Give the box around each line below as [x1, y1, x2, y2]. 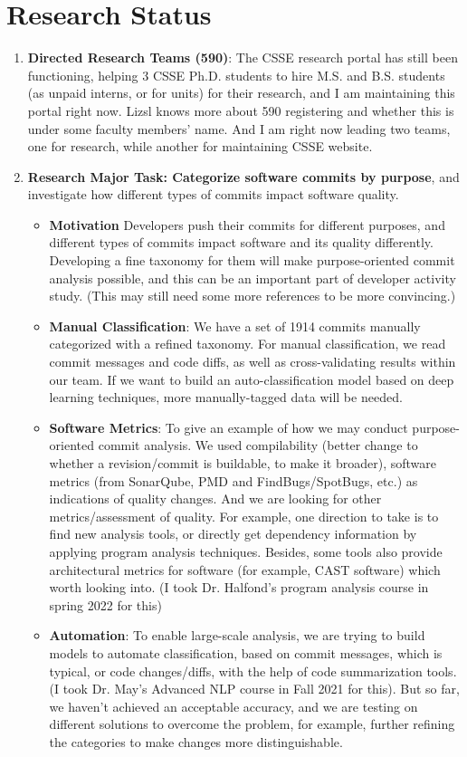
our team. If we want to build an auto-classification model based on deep [49, 369, 454, 388]
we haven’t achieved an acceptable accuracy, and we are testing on [49, 696, 418, 715]
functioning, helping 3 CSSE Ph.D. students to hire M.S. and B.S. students [27, 65, 445, 84]
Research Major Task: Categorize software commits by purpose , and [27, 167, 460, 186]
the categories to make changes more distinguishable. [49, 732, 343, 751]
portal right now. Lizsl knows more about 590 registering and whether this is [27, 101, 454, 120]
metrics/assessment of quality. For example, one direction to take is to [49, 506, 439, 525]
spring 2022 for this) [49, 595, 162, 614]
